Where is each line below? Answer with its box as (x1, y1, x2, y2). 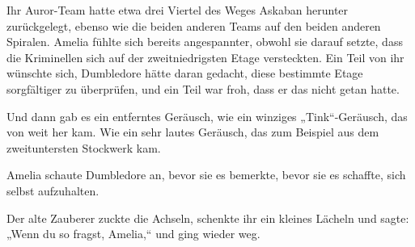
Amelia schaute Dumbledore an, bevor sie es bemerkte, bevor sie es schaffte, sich (6, 166, 406, 183)
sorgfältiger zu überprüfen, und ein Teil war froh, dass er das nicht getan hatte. (6, 80, 400, 97)
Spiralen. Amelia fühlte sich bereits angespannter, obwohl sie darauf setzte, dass (6, 33, 403, 50)
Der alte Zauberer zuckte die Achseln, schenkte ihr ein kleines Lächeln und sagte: (6, 209, 409, 226)
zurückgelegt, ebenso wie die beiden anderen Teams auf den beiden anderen (6, 17, 381, 34)
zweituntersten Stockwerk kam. (6, 139, 161, 156)
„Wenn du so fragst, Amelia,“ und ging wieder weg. (6, 225, 260, 242)
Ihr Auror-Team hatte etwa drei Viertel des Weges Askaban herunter (6, 2, 349, 18)
